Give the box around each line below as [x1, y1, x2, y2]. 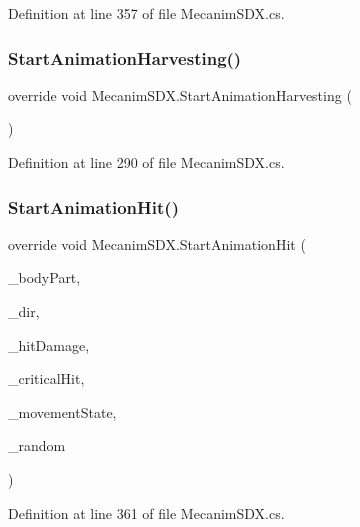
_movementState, [8, 401, 117, 422]
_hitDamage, [8, 334, 90, 355]
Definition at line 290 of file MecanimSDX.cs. [8, 152, 285, 172]
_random [8, 435, 66, 456]
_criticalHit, [8, 368, 85, 389]
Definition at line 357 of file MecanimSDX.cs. [8, 3, 285, 23]
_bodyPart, [8, 267, 81, 288]
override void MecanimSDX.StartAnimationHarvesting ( [8, 84, 352, 105]
